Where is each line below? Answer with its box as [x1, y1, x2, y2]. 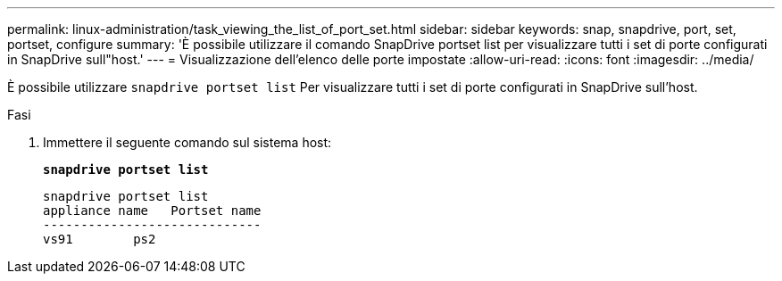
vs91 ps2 [43, 232, 156, 246]
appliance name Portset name [43, 203, 262, 218]
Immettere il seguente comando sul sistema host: [43, 135, 332, 150]
